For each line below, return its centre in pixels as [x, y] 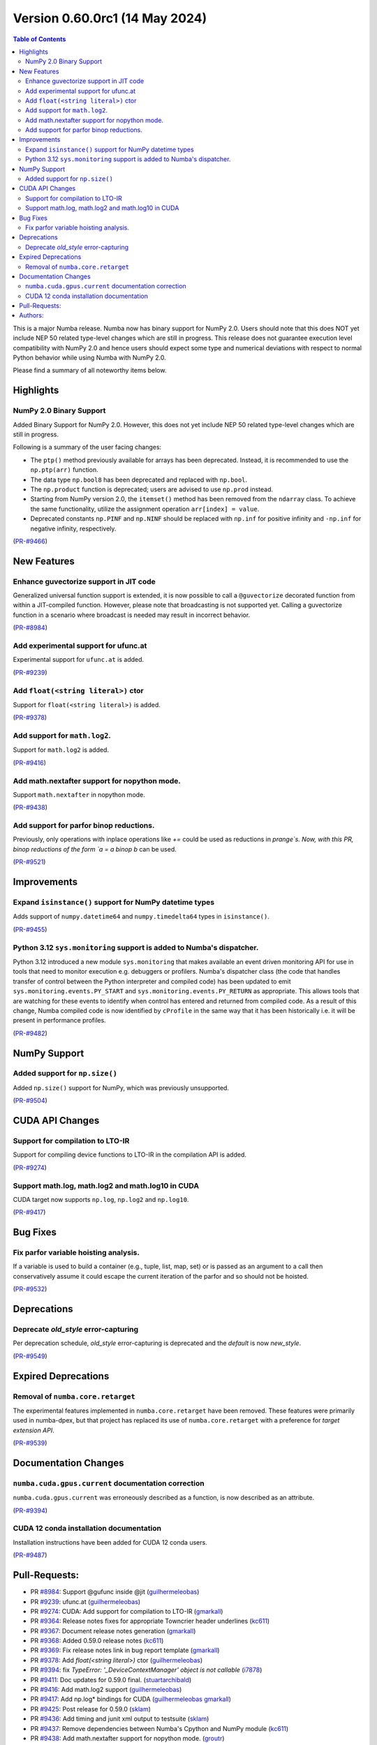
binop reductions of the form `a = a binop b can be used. [95, 849]
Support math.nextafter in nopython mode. [79, 794]
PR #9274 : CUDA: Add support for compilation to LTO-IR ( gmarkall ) [127, 1611]
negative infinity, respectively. [73, 528]
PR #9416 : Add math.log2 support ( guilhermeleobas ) [106, 1690]
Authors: [31, 315]
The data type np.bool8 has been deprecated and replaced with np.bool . [139, 480]
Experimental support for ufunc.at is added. [79, 660]
